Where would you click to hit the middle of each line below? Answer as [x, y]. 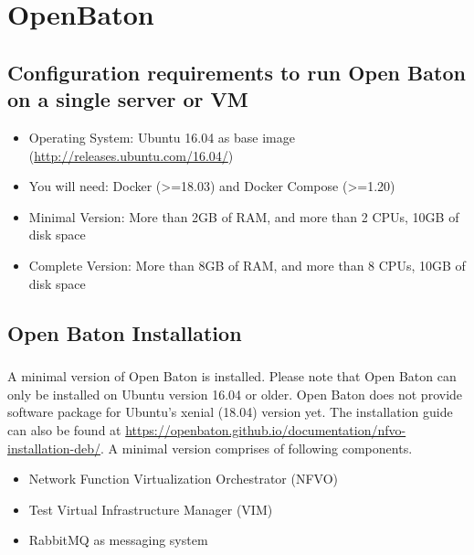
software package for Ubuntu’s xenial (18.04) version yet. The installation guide [230, 412]
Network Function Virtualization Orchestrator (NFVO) [184, 479]
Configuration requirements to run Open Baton [237, 72]
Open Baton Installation [125, 332]
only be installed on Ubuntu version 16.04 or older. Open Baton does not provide [235, 394]
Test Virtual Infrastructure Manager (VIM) [151, 509]
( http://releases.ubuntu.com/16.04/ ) [131, 155]
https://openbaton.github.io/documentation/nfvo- [266, 430]
